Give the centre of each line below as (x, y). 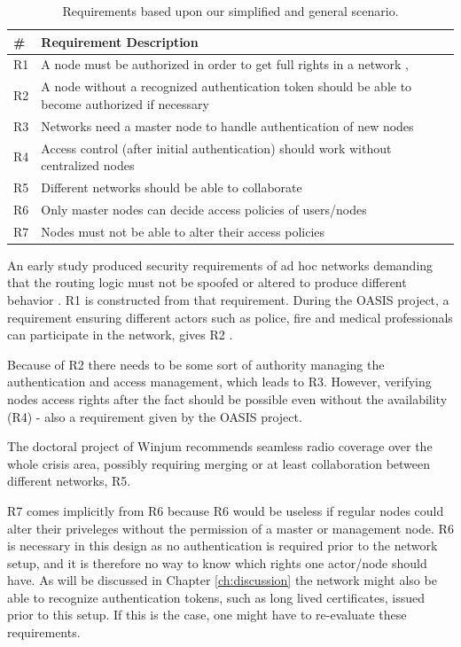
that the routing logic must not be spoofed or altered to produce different (207, 282)
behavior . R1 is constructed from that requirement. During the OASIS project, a (228, 299)
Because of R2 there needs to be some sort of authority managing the (196, 364)
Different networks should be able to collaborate (172, 187)
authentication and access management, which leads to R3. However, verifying (219, 382)
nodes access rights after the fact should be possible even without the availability (227, 398)
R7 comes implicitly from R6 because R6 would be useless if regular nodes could (226, 510)
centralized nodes (88, 165)
